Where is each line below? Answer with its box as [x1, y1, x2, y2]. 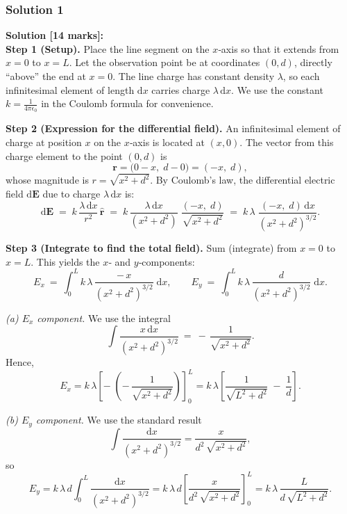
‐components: [138, 254, 195, 268]
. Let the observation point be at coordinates [69, 55, 260, 70]
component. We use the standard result [35, 412, 202, 427]
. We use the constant [231, 82, 323, 97]
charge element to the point [6, 148, 123, 163]
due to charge [42, 186, 101, 201]
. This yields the [31, 254, 100, 268]
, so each [282, 69, 320, 83]
